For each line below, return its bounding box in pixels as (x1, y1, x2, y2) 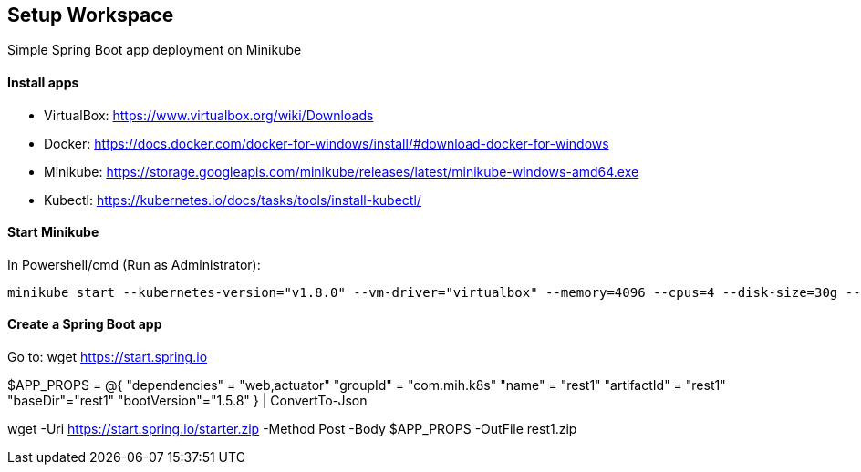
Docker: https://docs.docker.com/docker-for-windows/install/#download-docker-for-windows (44, 135, 609, 151)
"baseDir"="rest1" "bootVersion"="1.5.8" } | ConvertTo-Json (7, 393, 368, 409)
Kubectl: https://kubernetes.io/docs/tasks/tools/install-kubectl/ (44, 191, 421, 208)
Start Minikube (7, 224, 99, 241)
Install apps (7, 75, 79, 91)
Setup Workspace (7, 4, 174, 26)
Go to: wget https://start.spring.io (7, 349, 208, 365)
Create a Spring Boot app (7, 316, 162, 333)
